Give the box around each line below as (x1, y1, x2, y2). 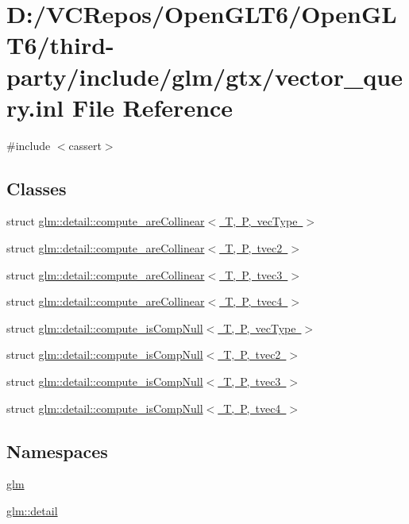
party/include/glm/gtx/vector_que (6, 60, 403, 92)
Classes (6, 175, 67, 200)
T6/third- (6, 29, 114, 61)
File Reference (71, 91, 233, 123)
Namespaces (6, 438, 108, 463)
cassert (68, 137, 102, 153)
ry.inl (6, 91, 64, 123)
